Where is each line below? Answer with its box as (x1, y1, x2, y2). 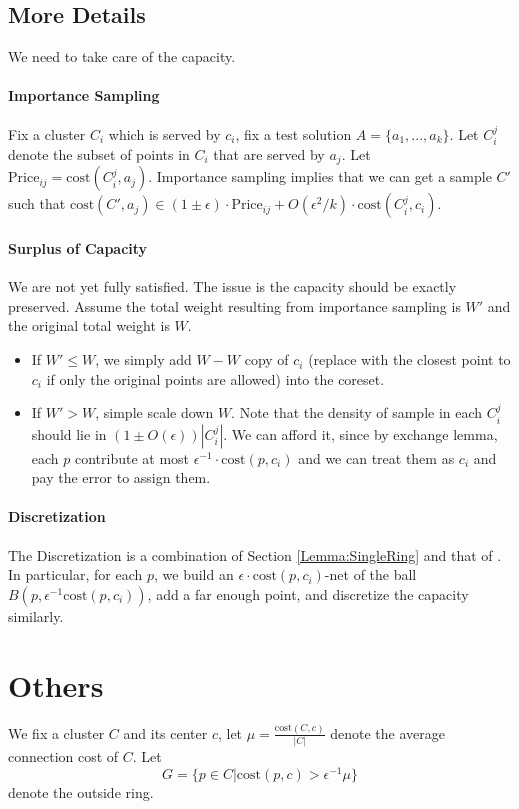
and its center (123, 722, 208, 743)
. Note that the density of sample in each (231, 402, 483, 423)
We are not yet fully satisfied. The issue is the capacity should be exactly (8, 276, 457, 297)
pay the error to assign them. (31, 467, 211, 488)
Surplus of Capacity (8, 238, 148, 259)
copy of (244, 349, 289, 370)
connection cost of (8, 746, 119, 767)
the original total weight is (8, 315, 170, 336)
